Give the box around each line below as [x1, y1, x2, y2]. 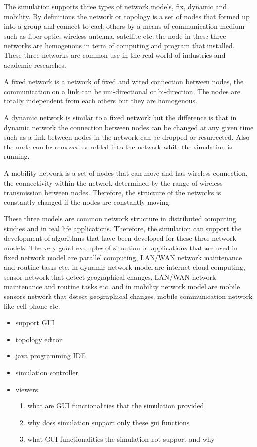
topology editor [15, 334, 62, 344]
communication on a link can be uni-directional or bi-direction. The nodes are [4, 86, 241, 96]
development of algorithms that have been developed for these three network [4, 233, 236, 243]
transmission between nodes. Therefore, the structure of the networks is [4, 187, 221, 198]
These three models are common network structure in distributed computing [4, 213, 236, 224]
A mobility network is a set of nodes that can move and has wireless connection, [4, 167, 248, 178]
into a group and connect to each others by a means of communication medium [4, 21, 245, 31]
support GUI [15, 317, 55, 328]
